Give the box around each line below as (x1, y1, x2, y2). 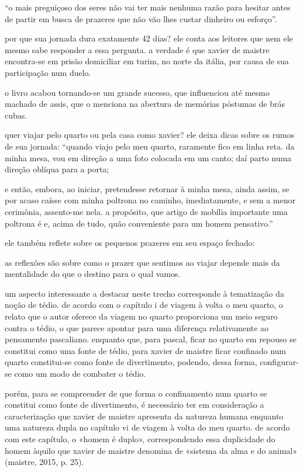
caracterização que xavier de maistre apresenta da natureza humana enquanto (5, 409, 284, 422)
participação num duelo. (5, 66, 91, 78)
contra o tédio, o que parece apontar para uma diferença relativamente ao (5, 321, 268, 334)
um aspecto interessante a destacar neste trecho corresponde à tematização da (5, 287, 284, 299)
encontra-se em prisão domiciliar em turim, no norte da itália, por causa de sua (5, 55, 289, 67)
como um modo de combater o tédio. (14, 367, 146, 380)
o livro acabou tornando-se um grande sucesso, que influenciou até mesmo (5, 86, 270, 98)
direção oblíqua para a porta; (5, 163, 109, 175)
